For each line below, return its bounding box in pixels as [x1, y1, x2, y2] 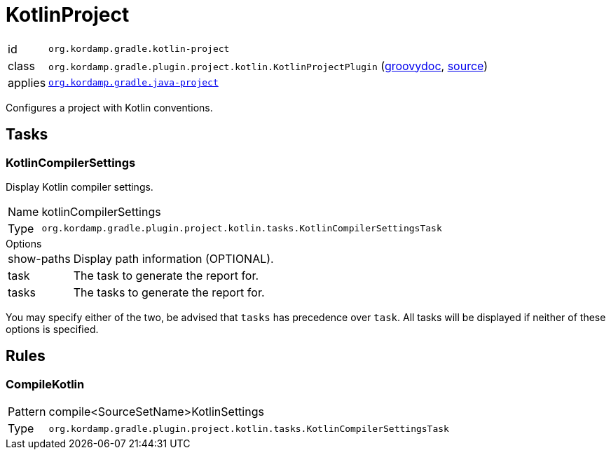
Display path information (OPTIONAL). [73, 251, 274, 266]
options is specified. [6, 322, 99, 335]
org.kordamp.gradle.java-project [48, 77, 219, 88]
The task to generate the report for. [73, 268, 259, 283]
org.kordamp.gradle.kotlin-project [48, 43, 230, 55]
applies [8, 75, 46, 90]
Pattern [8, 405, 46, 419]
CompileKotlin [6, 376, 85, 391]
